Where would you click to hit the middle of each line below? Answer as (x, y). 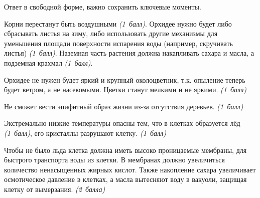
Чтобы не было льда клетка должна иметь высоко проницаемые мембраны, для (125, 150)
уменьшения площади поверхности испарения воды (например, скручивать (118, 43)
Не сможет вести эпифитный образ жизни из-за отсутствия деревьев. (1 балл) (124, 106)
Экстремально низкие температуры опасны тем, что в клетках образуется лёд (122, 123)
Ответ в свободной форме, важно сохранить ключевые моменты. (103, 7)
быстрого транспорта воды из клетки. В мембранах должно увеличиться (115, 160)
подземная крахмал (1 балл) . (48, 62)
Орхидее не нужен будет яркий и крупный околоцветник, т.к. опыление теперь (125, 79)
